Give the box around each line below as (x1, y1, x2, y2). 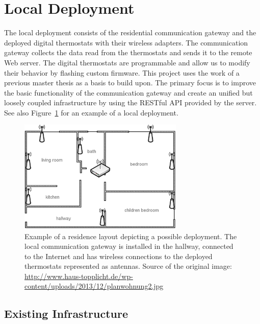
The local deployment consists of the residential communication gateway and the (4, 27, 256, 38)
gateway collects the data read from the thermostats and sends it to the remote (4, 47, 252, 58)
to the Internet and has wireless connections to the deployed (24, 250, 213, 261)
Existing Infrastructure (4, 306, 128, 321)
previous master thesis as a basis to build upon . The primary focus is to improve (4, 77, 256, 88)
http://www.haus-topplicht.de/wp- (24, 270, 133, 281)
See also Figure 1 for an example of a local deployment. (4, 107, 178, 118)
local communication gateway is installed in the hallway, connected (24, 241, 233, 251)
